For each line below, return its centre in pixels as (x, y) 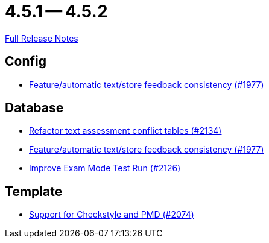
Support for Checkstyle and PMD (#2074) (112, 215)
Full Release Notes (42, 38)
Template (34, 191)
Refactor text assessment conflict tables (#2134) (125, 131)
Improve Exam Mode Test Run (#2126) (105, 168)
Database (34, 108)
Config (26, 62)
